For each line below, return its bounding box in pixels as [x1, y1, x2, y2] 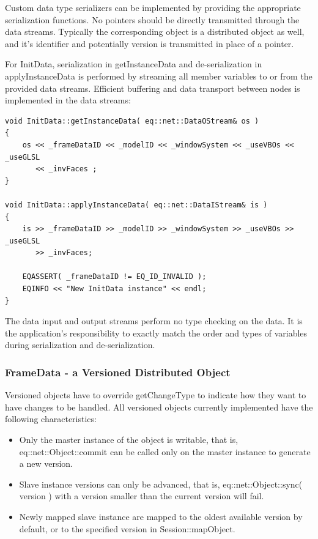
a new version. [19, 457, 73, 470]
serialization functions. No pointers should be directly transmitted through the [5, 13, 300, 26]
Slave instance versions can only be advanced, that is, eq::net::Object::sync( [19, 477, 303, 490]
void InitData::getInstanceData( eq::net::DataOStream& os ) [5, 116, 259, 125]
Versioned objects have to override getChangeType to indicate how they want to [5, 388, 306, 401]
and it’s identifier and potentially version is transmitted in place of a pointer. [5, 37, 294, 50]
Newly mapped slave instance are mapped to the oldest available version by [19, 510, 303, 522]
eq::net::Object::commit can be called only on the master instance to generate [19, 445, 311, 458]
